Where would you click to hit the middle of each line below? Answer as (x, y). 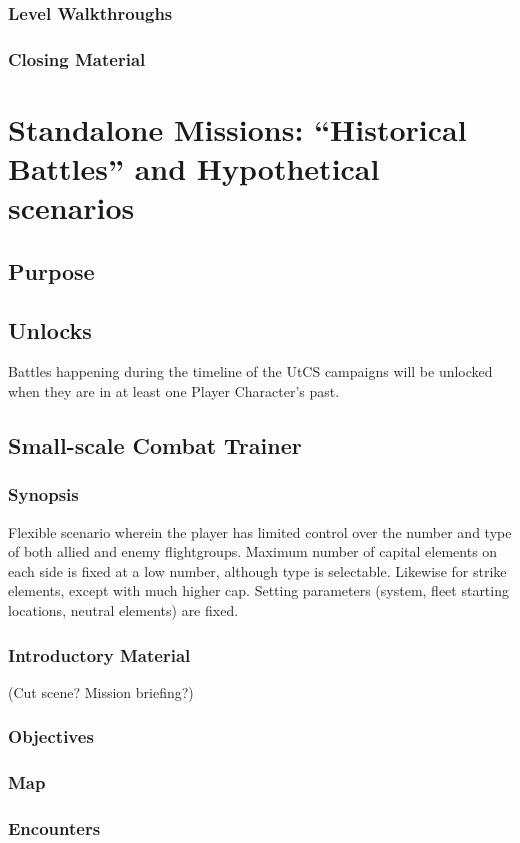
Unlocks (50, 329)
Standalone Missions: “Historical (237, 128)
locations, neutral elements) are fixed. (123, 609)
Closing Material (77, 58)
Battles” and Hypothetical (194, 168)
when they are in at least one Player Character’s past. (174, 391)
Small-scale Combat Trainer (155, 445)
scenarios (71, 207)
